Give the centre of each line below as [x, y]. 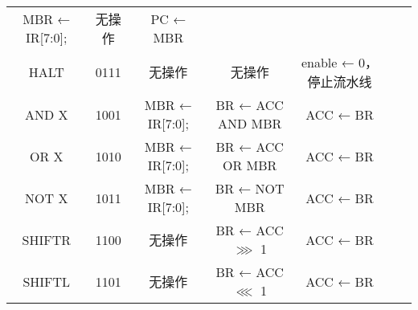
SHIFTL [47, 281]
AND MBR [250, 123]
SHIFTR [46, 239]
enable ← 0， [340, 62]
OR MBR [250, 165]
